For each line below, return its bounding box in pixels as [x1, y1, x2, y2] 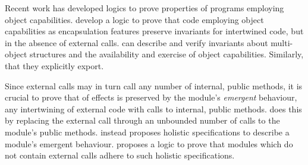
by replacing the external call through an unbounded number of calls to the [5, 114, 280, 127]
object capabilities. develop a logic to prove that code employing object [5, 13, 264, 25]
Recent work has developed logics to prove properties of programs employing [5, 2, 284, 14]
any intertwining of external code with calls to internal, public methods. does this [5, 102, 302, 115]
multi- [271, 36, 293, 48]
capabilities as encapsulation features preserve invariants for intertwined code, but [5, 25, 304, 37]
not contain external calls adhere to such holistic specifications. [5, 149, 235, 161]
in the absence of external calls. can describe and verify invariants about [5, 36, 268, 48]
